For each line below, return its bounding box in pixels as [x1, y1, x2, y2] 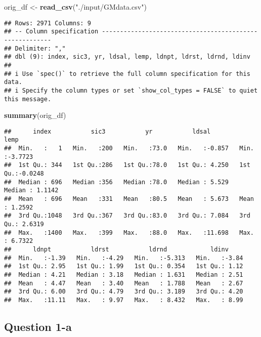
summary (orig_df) [4, 110, 66, 120]
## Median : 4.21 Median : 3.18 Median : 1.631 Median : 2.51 [4, 271, 243, 278]
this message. [4, 95, 52, 103]
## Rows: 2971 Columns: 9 [4, 19, 91, 27]
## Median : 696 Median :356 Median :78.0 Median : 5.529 [4, 178, 229, 186]
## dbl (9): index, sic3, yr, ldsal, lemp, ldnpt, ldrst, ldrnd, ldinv [4, 53, 250, 61]
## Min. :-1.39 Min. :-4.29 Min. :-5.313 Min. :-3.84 [4, 254, 243, 262]
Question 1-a [4, 318, 72, 334]
